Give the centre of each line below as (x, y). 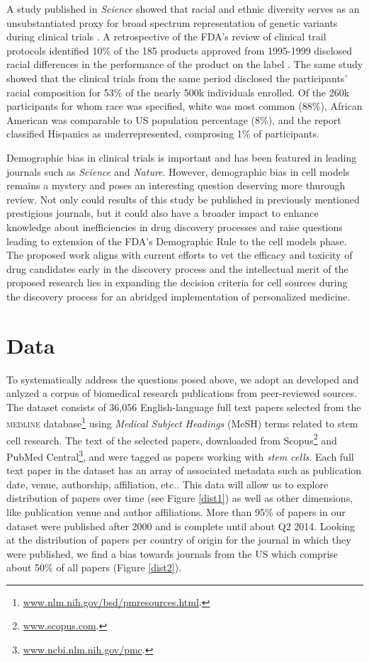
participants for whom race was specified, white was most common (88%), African (184, 106)
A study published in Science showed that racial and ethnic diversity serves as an (183, 9)
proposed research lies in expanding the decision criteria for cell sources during (177, 282)
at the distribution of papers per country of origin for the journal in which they (179, 540)
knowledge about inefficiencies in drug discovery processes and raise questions (175, 226)
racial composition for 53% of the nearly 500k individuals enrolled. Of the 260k (178, 92)
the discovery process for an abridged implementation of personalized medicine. (178, 296)
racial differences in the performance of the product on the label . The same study (185, 64)
